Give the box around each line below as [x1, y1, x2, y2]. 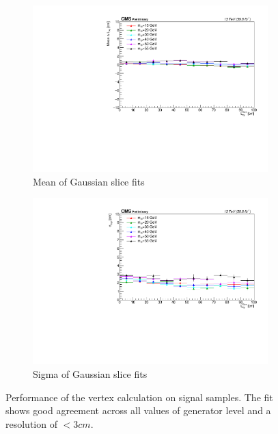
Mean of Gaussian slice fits [33, 174, 145, 188]
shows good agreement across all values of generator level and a [5, 403, 271, 418]
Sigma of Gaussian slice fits [33, 367, 148, 381]
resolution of [5, 416, 57, 431]
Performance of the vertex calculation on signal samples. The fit [5, 390, 273, 404]
